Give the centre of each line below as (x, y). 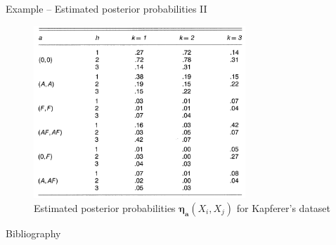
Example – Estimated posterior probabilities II (106, 8)
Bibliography (33, 233)
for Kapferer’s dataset (284, 207)
